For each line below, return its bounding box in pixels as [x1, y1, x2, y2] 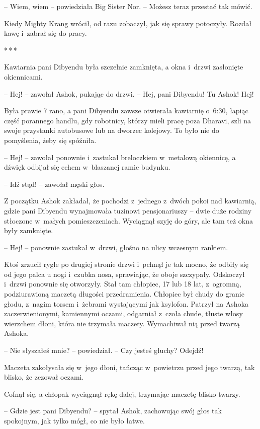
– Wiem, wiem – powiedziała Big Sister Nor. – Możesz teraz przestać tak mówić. [4, 1, 252, 11]
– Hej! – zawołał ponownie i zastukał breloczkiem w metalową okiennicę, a [4, 152, 236, 162]
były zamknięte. [4, 225, 53, 236]
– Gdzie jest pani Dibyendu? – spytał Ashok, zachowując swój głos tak [4, 405, 222, 416]
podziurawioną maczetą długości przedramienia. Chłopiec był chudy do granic [4, 289, 244, 299]
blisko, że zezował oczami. [4, 372, 84, 382]
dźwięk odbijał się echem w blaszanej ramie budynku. [4, 162, 170, 172]
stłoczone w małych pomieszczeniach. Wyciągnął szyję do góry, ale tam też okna [4, 215, 253, 226]
